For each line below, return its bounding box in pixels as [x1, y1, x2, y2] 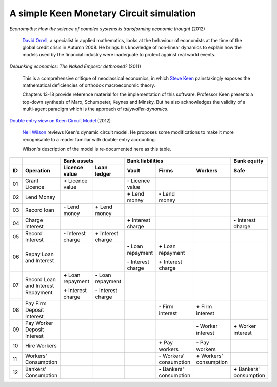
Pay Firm [25, 300, 47, 307]
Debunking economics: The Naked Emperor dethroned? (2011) [9, 63, 141, 69]
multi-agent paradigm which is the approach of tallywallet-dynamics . [22, 106, 169, 112]
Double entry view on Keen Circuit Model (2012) [9, 118, 111, 124]
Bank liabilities [127, 157, 164, 164]
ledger [95, 170, 112, 178]
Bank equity [233, 157, 264, 164]
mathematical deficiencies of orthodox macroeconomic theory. [22, 82, 156, 88]
